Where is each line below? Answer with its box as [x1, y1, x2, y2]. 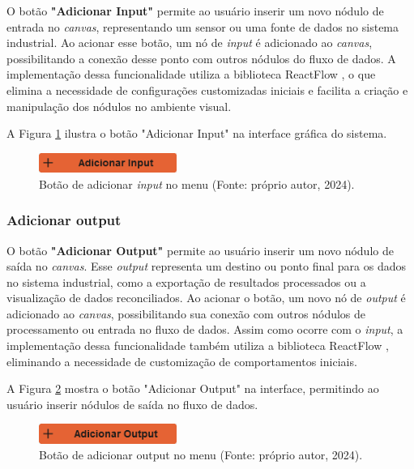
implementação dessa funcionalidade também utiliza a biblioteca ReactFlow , [6, 337, 389, 354]
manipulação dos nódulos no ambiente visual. [6, 97, 232, 114]
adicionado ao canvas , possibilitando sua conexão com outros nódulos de [6, 305, 366, 322]
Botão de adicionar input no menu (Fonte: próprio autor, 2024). [39, 175, 355, 192]
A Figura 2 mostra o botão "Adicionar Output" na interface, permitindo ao [6, 380, 379, 397]
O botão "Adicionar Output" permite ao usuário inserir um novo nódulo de [6, 241, 394, 258]
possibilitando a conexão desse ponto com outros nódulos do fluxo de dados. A [6, 49, 396, 66]
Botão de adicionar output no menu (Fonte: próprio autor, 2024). [39, 446, 363, 463]
